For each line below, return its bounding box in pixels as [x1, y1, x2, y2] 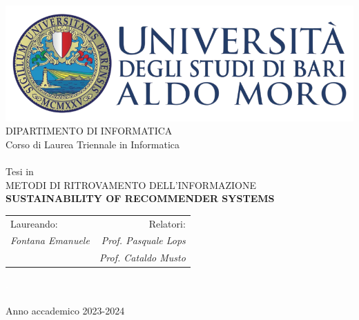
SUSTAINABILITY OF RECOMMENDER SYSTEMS [6, 191, 275, 206]
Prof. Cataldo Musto [99, 250, 186, 265]
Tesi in [6, 163, 34, 178]
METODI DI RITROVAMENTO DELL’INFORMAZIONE [6, 177, 257, 192]
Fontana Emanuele [10, 233, 90, 248]
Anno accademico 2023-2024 [6, 303, 125, 318]
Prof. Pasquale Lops [101, 233, 186, 248]
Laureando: [10, 216, 58, 230]
